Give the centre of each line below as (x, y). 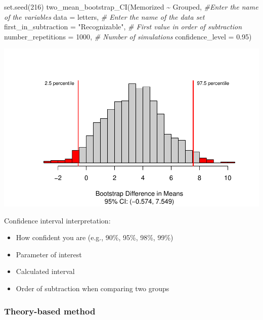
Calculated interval (45, 271)
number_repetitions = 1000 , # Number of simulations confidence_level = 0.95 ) (128, 36)
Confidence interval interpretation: (57, 220)
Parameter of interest (49, 254)
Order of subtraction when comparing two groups (93, 288)
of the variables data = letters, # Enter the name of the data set (104, 16)
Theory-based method (50, 311)
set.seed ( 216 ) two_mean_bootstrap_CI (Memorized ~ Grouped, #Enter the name (131, 7)
